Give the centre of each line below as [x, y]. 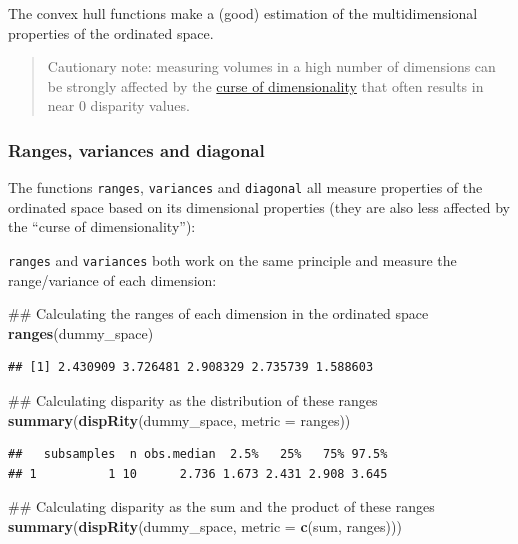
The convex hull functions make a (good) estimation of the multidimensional [243, 13]
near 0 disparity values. [118, 105]
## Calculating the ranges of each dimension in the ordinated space [218, 313]
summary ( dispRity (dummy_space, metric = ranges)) [179, 419]
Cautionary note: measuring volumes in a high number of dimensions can [271, 66]
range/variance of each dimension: [112, 279]
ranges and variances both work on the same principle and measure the [232, 260]
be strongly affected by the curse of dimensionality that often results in [265, 85]
